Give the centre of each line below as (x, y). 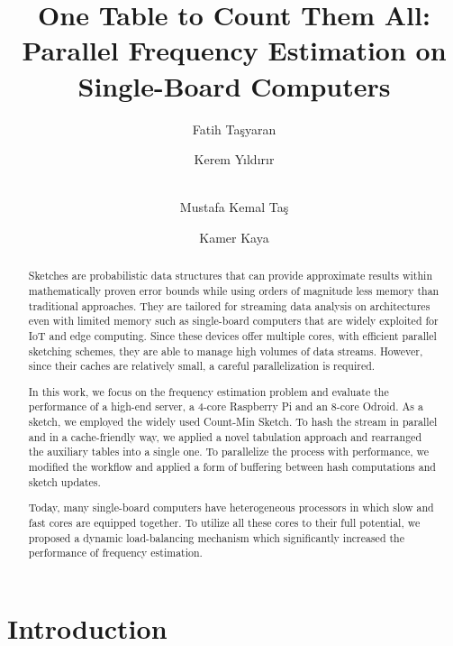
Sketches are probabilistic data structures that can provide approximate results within (230, 276)
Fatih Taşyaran (234, 129)
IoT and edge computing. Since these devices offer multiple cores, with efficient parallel (232, 335)
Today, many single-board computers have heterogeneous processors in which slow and (231, 508)
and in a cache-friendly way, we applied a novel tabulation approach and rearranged (225, 436)
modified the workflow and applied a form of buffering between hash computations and (232, 467)
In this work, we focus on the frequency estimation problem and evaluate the (208, 391)
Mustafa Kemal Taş (234, 207)
